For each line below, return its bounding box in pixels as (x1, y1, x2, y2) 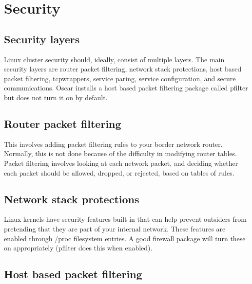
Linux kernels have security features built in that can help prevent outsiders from (4, 214, 247, 224)
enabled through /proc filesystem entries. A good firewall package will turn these (4, 233, 246, 243)
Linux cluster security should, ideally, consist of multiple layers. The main (4, 54, 225, 64)
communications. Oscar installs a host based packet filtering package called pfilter (4, 83, 248, 93)
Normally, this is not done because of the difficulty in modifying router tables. (4, 148, 237, 159)
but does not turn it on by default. (4, 92, 108, 102)
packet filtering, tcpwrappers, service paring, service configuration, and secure (4, 73, 236, 83)
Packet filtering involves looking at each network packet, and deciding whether (4, 158, 238, 168)
